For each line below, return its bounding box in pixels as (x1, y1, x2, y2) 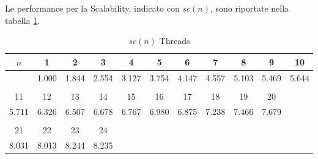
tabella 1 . (5, 13, 40, 26)
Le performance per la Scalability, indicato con (5, 2, 180, 14)
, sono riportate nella (210, 2, 289, 14)
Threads (159, 34, 190, 47)
